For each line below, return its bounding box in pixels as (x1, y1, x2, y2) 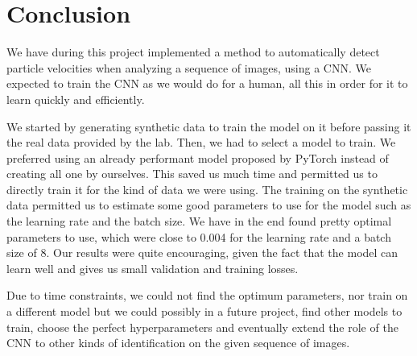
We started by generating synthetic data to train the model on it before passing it (6, 118, 411, 135)
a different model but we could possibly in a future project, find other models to (6, 303, 403, 320)
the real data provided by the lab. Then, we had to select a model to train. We (6, 134, 396, 151)
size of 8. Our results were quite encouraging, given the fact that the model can (6, 244, 398, 261)
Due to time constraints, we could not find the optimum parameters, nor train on (6, 287, 408, 304)
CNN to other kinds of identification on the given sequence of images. (6, 334, 350, 351)
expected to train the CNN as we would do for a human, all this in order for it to (6, 75, 408, 92)
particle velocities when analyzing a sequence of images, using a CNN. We (6, 59, 371, 76)
